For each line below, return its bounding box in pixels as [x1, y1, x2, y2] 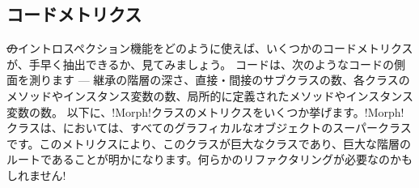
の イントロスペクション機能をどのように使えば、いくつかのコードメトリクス [6, 40, 413, 57]
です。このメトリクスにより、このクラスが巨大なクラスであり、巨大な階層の [6, 135, 412, 152]
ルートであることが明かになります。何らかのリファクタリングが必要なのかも [6, 151, 413, 168]
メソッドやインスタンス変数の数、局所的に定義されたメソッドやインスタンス [6, 87, 413, 104]
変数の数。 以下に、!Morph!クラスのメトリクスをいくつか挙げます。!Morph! [6, 103, 404, 120]
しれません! [6, 166, 66, 183]
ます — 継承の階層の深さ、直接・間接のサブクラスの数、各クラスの [51, 71, 410, 88]
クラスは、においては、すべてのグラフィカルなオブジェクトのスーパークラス [6, 119, 412, 136]
